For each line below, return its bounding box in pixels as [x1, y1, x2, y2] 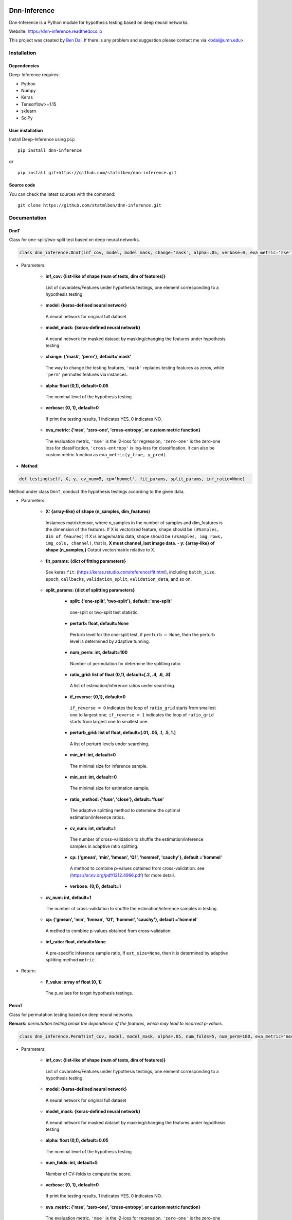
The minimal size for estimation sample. [70, 785, 149, 791]
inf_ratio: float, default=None [45, 939, 106, 945]
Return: [21, 968, 36, 974]
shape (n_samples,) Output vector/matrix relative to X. [45, 547, 156, 553]
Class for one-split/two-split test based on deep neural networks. [9, 237, 141, 243]
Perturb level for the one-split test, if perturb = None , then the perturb [70, 631, 215, 637]
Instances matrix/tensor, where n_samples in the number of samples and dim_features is [45, 520, 223, 526]
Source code [9, 182, 36, 188]
